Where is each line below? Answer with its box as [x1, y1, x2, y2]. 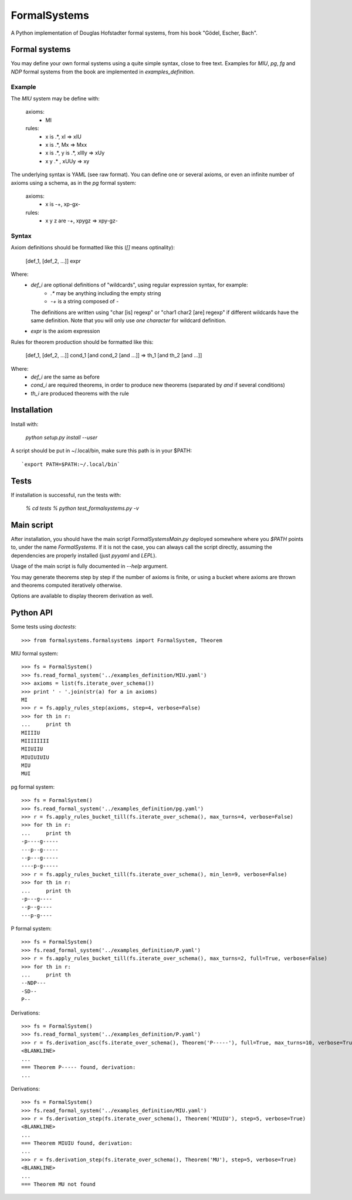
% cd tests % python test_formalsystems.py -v [25, 505, 139, 512]
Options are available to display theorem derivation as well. [11, 593, 154, 600]
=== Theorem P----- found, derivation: [21, 1064, 136, 1070]
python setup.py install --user [25, 434, 98, 441]
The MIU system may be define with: [11, 94, 100, 102]
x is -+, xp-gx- [45, 201, 80, 208]
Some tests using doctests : [11, 623, 77, 630]
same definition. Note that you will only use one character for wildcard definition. [31, 317, 226, 324]
